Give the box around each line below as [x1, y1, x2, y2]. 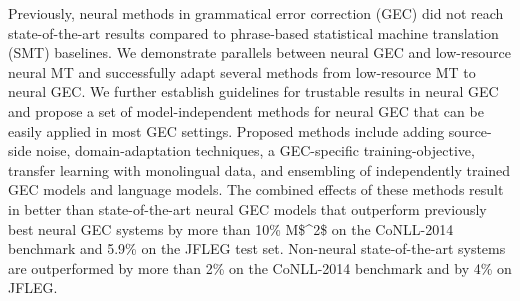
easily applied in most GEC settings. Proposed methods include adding [8, 120, 445, 141]
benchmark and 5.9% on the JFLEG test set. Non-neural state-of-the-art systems [8, 238, 506, 259]
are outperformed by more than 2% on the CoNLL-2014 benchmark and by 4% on [8, 257, 512, 278]
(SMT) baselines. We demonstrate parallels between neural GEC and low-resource [8, 42, 511, 63]
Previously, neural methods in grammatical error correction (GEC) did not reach [8, 3, 504, 23]
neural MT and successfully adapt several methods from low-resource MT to [8, 61, 476, 82]
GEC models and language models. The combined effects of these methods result [8, 179, 504, 200]
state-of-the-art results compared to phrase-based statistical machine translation [8, 22, 499, 43]
